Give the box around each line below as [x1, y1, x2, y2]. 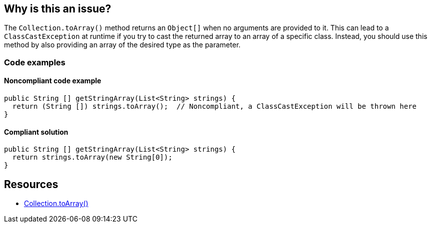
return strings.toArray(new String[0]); [12, 153, 173, 162]
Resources [4, 178, 58, 191]
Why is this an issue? [4, 2, 111, 15]
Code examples [4, 57, 66, 67]
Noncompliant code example [4, 76, 101, 85]
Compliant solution [4, 127, 68, 136]
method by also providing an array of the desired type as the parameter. [4, 40, 241, 49]
